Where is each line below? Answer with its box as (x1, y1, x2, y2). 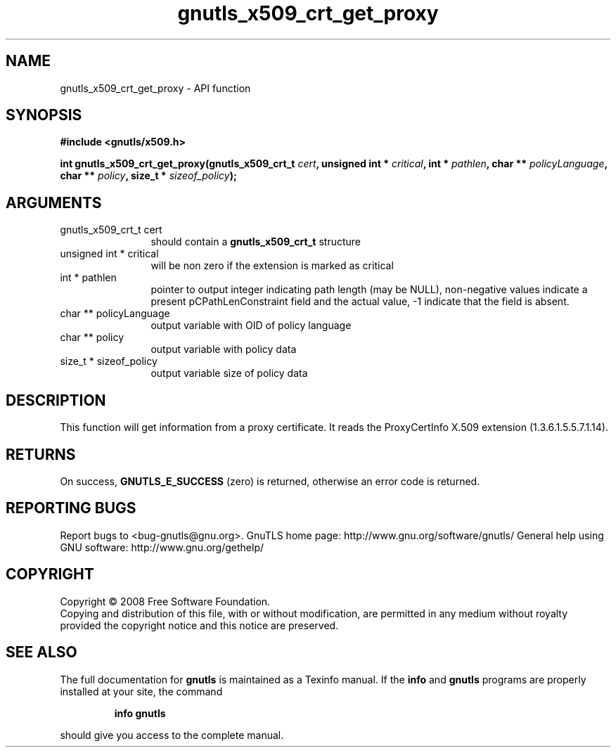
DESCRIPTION (6, 391, 106, 409)
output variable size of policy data (150, 367, 308, 380)
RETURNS (6, 445, 76, 463)
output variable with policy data (150, 343, 297, 356)
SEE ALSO (6, 643, 77, 662)
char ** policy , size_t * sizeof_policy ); (60, 169, 237, 182)
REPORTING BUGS (6, 499, 136, 517)
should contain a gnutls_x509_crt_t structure (150, 236, 361, 248)
